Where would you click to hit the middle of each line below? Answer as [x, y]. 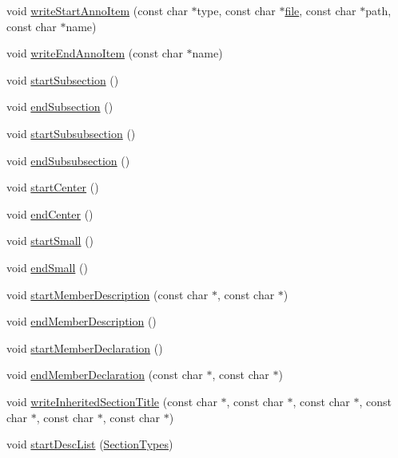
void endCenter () [50, 213]
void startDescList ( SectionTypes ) [90, 444]
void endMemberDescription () [82, 321]
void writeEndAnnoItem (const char [95, 53]
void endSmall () [47, 267]
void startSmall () [50, 241]
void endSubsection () [60, 107]
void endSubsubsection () [68, 160]
